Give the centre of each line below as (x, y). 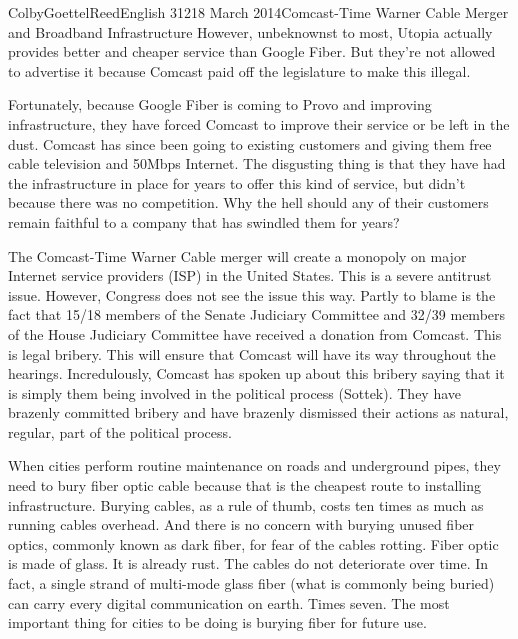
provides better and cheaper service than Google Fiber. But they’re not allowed (252, 51)
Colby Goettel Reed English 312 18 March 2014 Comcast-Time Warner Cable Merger (258, 12)
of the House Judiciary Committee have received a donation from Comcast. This (255, 333)
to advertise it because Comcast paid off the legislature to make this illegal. (239, 70)
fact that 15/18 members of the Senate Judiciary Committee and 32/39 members (257, 314)
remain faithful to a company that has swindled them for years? (204, 221)
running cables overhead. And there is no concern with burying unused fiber (241, 524)
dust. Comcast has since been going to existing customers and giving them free (250, 143)
